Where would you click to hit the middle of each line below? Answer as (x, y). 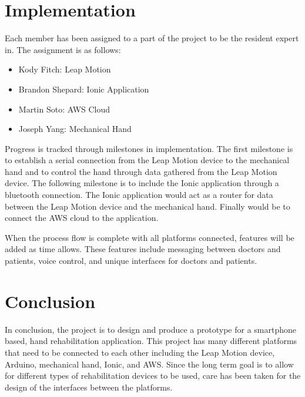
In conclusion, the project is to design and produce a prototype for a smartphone (150, 329)
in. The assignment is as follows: (63, 49)
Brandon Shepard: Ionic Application (84, 89)
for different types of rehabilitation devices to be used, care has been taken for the (153, 376)
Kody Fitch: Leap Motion (65, 69)
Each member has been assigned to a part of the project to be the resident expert (152, 38)
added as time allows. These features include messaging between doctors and (143, 249)
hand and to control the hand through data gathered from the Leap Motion (141, 171)
